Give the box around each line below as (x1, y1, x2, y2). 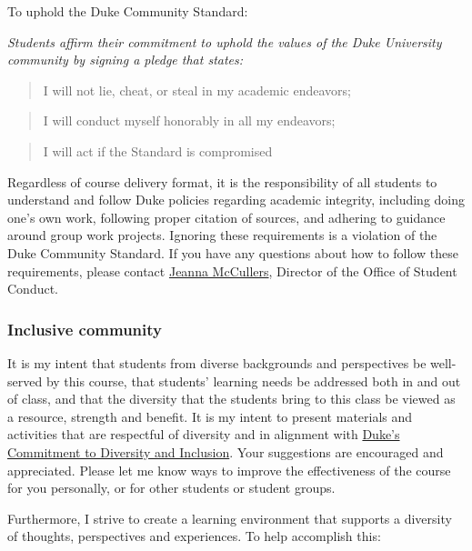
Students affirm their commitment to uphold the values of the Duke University (7, 32, 442, 51)
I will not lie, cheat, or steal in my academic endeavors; (43, 80, 351, 99)
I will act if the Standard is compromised (43, 141, 273, 160)
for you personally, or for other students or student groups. (7, 478, 336, 497)
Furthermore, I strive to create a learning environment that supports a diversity (7, 508, 452, 527)
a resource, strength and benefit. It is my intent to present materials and (7, 406, 413, 426)
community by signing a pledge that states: (7, 50, 244, 69)
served (7, 371, 43, 390)
